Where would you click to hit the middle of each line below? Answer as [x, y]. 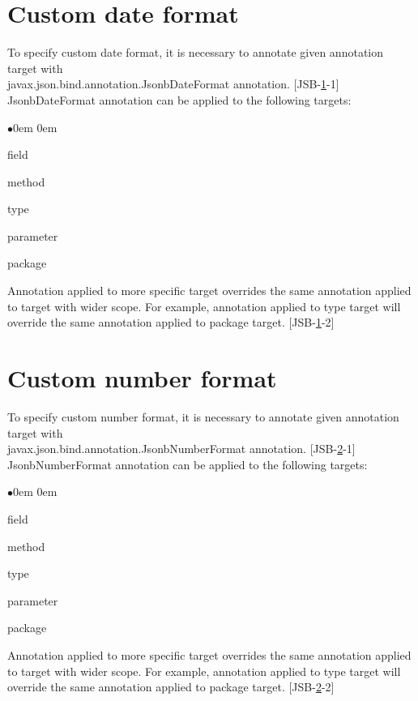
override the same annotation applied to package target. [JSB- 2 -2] [171, 687]
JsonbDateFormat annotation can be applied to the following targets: [179, 99]
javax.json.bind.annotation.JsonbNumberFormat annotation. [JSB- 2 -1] [181, 449]
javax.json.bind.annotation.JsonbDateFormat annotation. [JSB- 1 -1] [173, 84]
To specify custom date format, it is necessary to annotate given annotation [196, 52]
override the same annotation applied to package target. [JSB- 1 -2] [171, 322]
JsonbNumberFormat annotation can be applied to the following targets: [188, 464]
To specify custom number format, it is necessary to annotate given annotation [203, 416]
